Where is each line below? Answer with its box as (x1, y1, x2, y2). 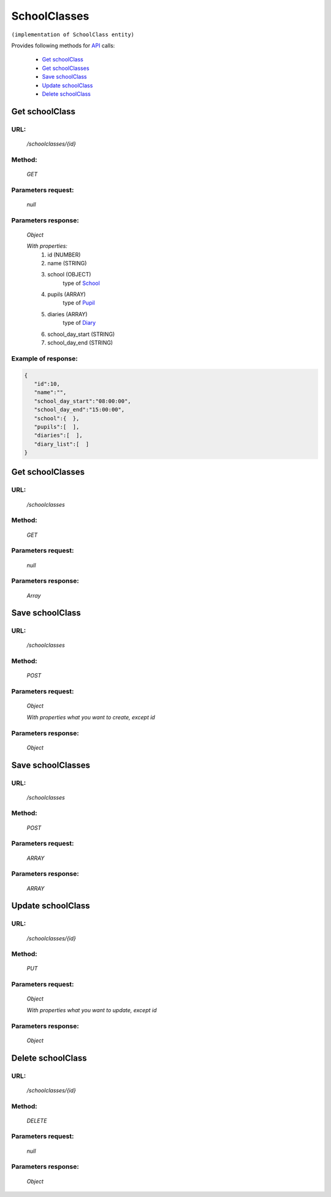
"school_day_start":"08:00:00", (34, 397, 131, 405)
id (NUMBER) (47, 251, 81, 258)
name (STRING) (47, 259, 87, 267)
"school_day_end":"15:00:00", (34, 406, 125, 413)
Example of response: (11, 354, 78, 362)
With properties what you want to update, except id (26, 1006, 157, 1013)
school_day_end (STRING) (47, 339, 113, 346)
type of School (63, 279, 101, 287)
